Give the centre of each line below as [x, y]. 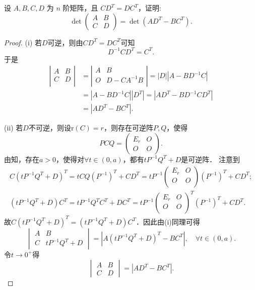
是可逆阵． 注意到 [211, 159]
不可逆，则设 [50, 128]
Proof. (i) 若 [23, 42]
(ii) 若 [14, 128]
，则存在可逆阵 [128, 128]
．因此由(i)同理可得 [168, 221]
